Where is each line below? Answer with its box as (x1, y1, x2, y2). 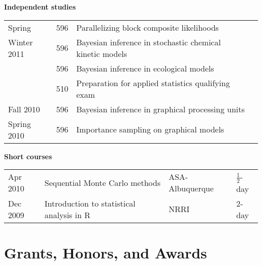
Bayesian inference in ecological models (76, 62, 214, 74)
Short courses (4, 151, 52, 161)
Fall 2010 (8, 103, 40, 115)
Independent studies (4, 2, 76, 12)
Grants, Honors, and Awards (4, 242, 207, 262)
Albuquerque (168, 182, 214, 194)
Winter (8, 36, 33, 48)
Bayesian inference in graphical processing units (76, 103, 245, 115)
